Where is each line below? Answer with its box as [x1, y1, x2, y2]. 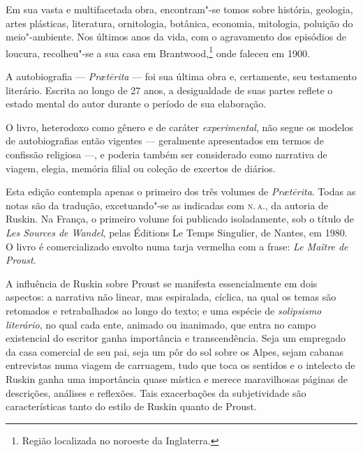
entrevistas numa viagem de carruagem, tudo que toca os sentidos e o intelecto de [6, 358, 355, 372]
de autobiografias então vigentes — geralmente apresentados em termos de [6, 133, 324, 148]
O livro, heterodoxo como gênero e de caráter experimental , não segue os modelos [6, 119, 353, 134]
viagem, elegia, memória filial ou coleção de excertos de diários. [6, 160, 276, 175]
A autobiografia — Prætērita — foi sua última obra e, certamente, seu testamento [6, 69, 357, 84]
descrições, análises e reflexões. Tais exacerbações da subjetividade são [6, 385, 306, 400]
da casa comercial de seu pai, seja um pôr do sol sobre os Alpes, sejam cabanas [6, 344, 344, 359]
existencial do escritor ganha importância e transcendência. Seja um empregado [6, 331, 346, 345]
